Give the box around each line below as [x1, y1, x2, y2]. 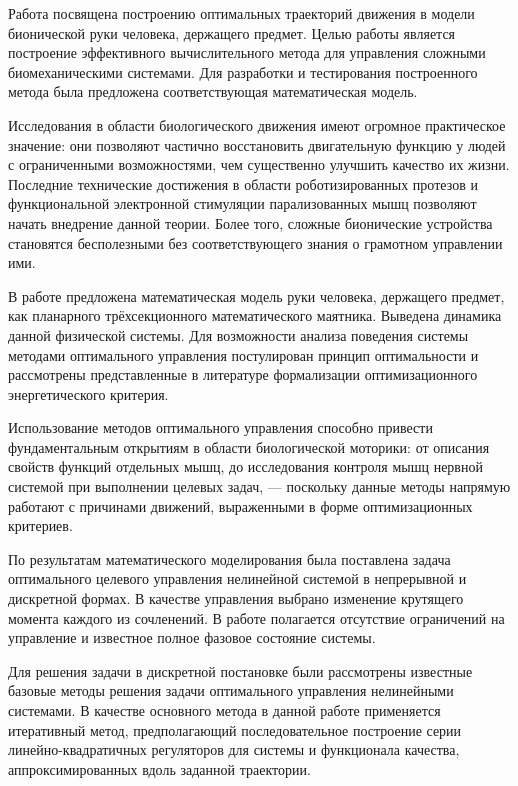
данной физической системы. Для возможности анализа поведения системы [8, 324, 469, 345]
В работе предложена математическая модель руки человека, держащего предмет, [8, 285, 505, 306]
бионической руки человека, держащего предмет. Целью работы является [8, 22, 456, 43]
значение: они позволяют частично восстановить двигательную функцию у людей [8, 134, 506, 155]
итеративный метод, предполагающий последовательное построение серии [8, 719, 462, 740]
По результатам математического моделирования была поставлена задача [8, 548, 451, 569]
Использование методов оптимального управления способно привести [8, 417, 433, 438]
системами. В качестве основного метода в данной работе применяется [8, 700, 441, 720]
